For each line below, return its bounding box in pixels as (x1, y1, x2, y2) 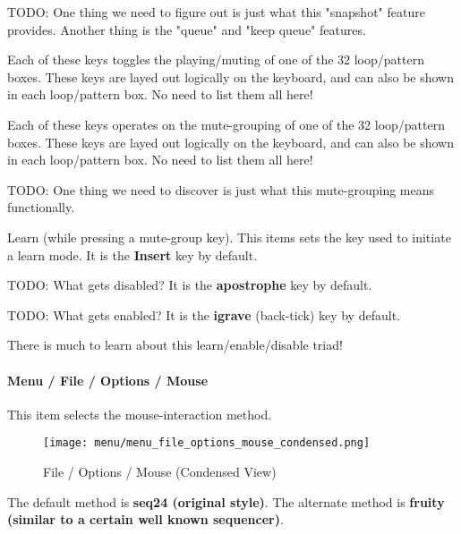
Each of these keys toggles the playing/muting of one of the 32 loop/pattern (7, 50, 424, 69)
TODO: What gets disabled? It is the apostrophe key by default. (7, 275, 372, 294)
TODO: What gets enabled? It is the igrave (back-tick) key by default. (7, 305, 400, 324)
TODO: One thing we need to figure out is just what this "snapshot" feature (7, 3, 425, 21)
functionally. (7, 198, 75, 216)
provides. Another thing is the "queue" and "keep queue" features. (7, 20, 366, 38)
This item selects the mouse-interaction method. (7, 404, 272, 423)
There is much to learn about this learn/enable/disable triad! (7, 335, 343, 354)
